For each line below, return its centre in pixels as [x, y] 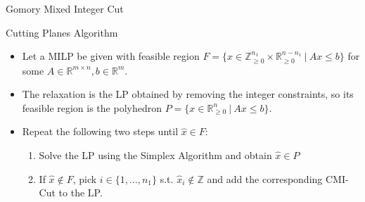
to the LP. [81, 192]
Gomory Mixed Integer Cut [65, 8]
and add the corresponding [265, 178]
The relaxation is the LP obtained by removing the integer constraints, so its [188, 94]
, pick [85, 178]
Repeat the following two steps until [100, 131]
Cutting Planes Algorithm [62, 32]
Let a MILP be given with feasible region [111, 56]
